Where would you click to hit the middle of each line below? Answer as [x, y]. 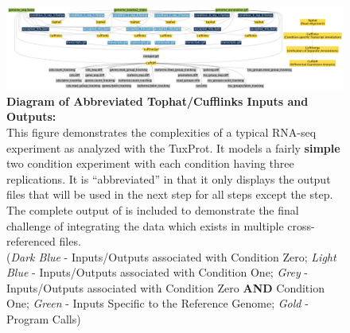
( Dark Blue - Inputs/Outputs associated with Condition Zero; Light [171, 256]
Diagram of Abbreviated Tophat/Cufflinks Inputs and [157, 101]
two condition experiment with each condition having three [150, 163]
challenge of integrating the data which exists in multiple [145, 225]
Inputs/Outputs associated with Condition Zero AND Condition [165, 287]
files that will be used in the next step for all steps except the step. [170, 194]
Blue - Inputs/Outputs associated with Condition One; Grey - [157, 272]
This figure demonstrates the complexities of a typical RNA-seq [161, 132]
